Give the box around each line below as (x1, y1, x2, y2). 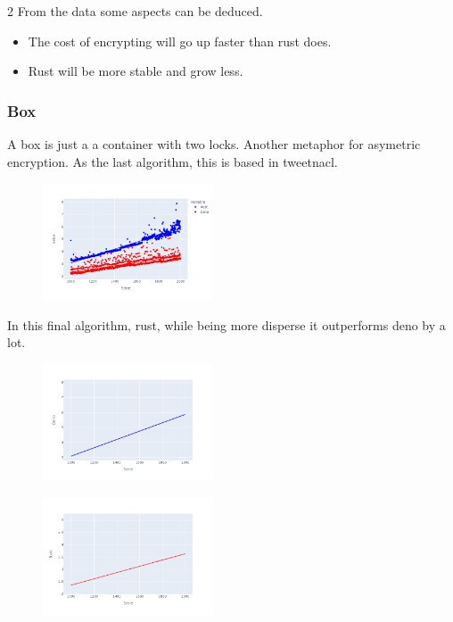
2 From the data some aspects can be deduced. (7, 2, 263, 20)
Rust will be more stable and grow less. (28, 62, 243, 80)
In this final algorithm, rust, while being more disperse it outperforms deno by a (7, 315, 446, 334)
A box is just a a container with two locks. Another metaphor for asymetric (7, 135, 421, 153)
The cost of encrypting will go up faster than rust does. (28, 31, 332, 50)
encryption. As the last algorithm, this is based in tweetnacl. (7, 152, 338, 170)
